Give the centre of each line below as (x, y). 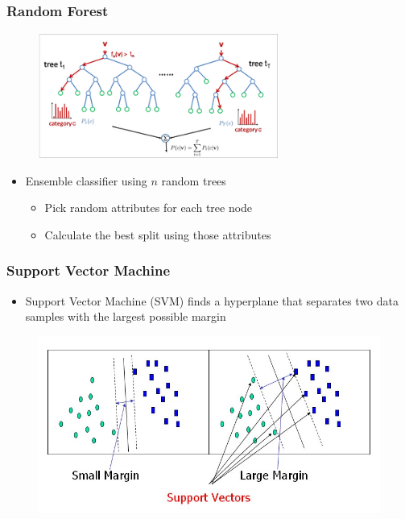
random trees (194, 180)
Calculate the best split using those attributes (158, 234)
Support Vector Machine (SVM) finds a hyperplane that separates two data (212, 300)
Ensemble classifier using (86, 180)
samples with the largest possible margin (126, 316)
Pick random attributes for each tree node (149, 208)
